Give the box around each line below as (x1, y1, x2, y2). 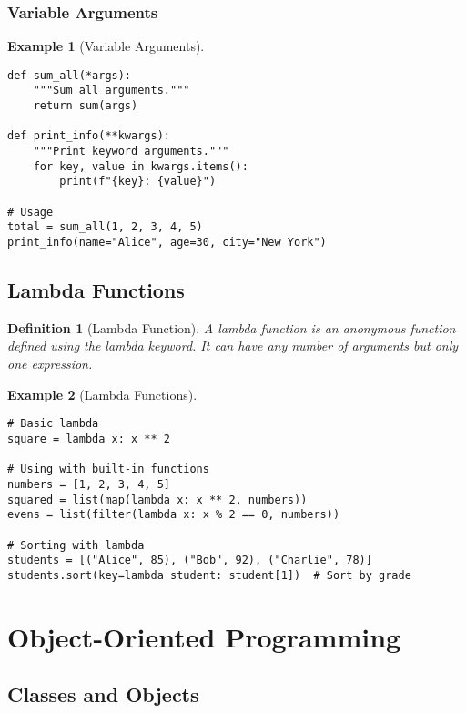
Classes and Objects (7, 680, 199, 708)
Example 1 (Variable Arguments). (7, 36, 205, 56)
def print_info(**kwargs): (7, 129, 170, 143)
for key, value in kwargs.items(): (33, 159, 248, 173)
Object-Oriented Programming (7, 617, 401, 655)
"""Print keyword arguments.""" (33, 145, 229, 158)
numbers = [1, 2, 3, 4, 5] (7, 477, 170, 491)
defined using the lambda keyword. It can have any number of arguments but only (7, 336, 459, 355)
